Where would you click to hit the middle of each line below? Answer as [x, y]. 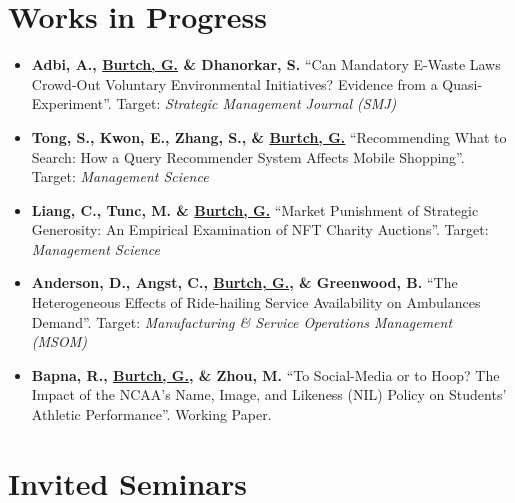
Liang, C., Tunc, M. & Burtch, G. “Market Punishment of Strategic [255, 209]
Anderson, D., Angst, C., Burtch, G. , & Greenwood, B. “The [244, 282]
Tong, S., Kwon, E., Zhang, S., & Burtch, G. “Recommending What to [269, 136]
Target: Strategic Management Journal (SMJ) [256, 103]
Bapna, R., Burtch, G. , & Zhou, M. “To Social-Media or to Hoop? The [265, 374]
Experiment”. [71, 103]
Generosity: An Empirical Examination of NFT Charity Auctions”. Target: [260, 229]
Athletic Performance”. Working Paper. [151, 414]
